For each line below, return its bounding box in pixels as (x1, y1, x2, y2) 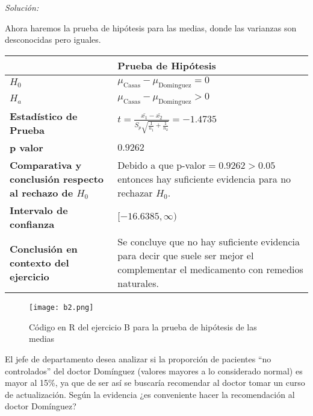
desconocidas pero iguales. (5, 33, 101, 46)
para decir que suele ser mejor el (117, 248, 254, 263)
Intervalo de (10, 203, 68, 218)
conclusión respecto (10, 172, 104, 186)
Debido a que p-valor (117, 158, 206, 172)
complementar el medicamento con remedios (117, 262, 303, 277)
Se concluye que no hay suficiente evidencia (117, 235, 300, 249)
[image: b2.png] (29, 303, 94, 312)
